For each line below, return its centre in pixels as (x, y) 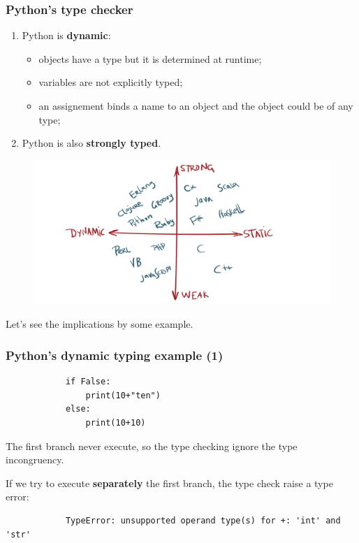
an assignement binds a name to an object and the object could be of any (196, 106)
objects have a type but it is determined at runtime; (150, 58)
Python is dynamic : (66, 35)
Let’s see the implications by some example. (100, 324)
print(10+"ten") (123, 395)
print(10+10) (116, 423)
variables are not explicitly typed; (111, 82)
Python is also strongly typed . (91, 143)
